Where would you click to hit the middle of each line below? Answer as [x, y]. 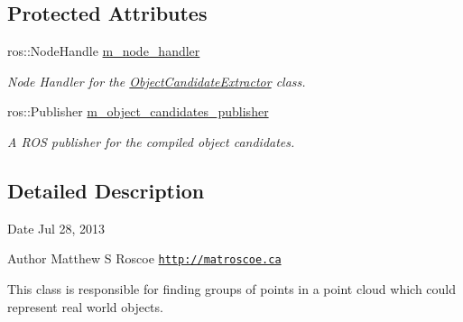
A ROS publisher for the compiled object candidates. [151, 141]
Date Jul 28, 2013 [56, 228]
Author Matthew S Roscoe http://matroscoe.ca [144, 258]
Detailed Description [106, 190]
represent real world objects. [85, 306]
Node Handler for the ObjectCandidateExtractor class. [157, 81]
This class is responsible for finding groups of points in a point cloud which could [231, 289]
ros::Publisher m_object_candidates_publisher [138, 111]
